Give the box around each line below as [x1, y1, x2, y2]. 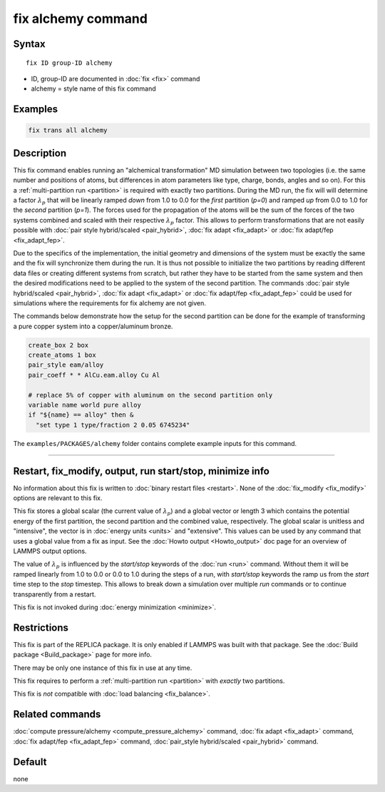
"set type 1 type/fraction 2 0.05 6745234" [36, 421, 190, 429]
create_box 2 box [28, 341, 89, 349]
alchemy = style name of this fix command [31, 84, 156, 93]
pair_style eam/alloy [28, 361, 104, 369]
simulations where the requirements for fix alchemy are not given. [13, 298, 206, 307]
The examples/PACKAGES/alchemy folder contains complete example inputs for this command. [13, 439, 297, 447]
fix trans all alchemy [28, 126, 108, 135]
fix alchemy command [13, 11, 148, 26]
